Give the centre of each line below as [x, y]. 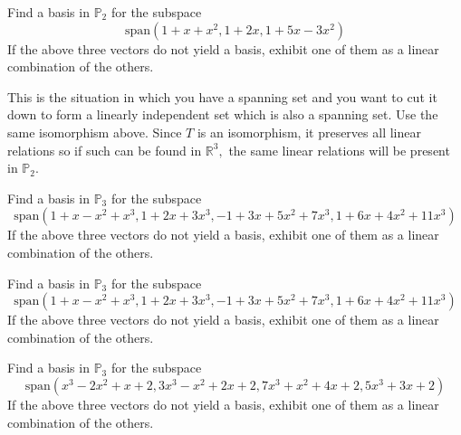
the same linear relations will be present [339, 150]
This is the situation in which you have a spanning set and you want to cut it [222, 96]
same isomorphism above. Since [95, 132]
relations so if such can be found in [105, 150]
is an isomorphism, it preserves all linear [309, 132]
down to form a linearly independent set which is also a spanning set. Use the [223, 114]
